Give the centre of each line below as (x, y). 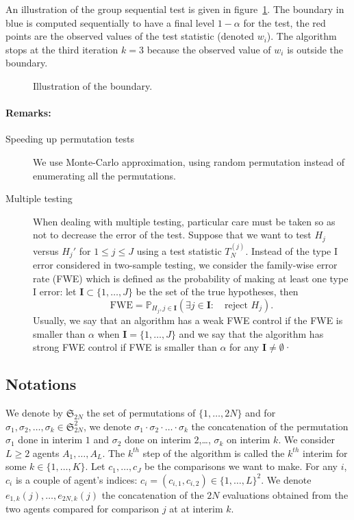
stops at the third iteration (62, 49)
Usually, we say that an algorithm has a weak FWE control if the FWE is (188, 320)
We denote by (34, 412)
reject (236, 305)
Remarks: (28, 113)
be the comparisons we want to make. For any (241, 466)
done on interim (158, 439)
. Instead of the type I (292, 250)
